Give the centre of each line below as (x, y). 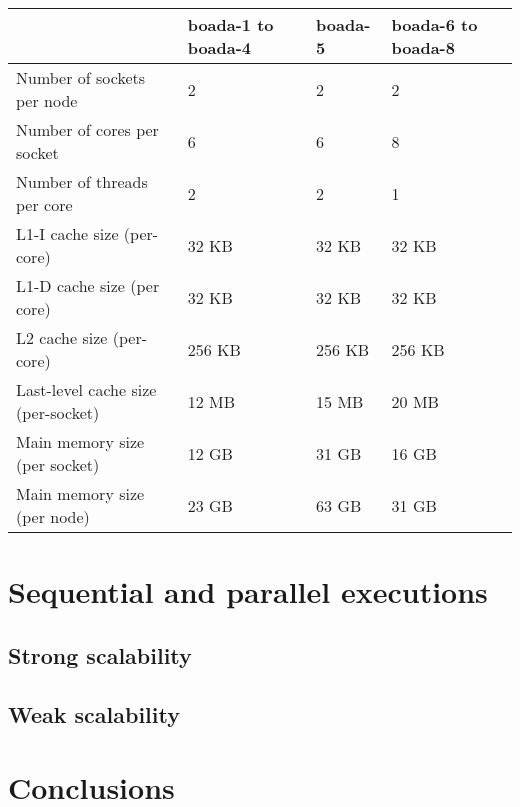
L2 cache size (62, 337)
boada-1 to (230, 24)
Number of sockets (81, 77)
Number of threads (82, 181)
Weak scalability (94, 713)
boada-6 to (434, 24)
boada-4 (219, 47)
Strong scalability (100, 654)
